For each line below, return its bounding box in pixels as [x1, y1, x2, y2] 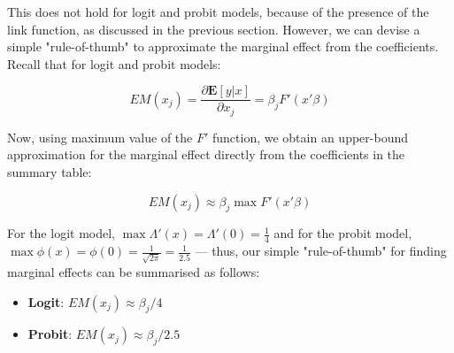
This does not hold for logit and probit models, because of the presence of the [7, 3, 429, 20]
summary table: [7, 163, 92, 181]
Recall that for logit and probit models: [7, 54, 221, 73]
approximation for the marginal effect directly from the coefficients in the [7, 145, 405, 164]
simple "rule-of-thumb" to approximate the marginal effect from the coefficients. [7, 37, 439, 56]
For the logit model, [7, 224, 115, 242]
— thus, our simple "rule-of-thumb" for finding [195, 242, 447, 260]
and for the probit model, [273, 224, 412, 242]
